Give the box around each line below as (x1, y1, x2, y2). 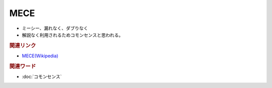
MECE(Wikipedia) (22, 53, 58, 59)
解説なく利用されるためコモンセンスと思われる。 (22, 32, 123, 38)
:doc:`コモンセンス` (22, 73, 62, 80)
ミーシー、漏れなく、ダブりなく (22, 25, 88, 31)
